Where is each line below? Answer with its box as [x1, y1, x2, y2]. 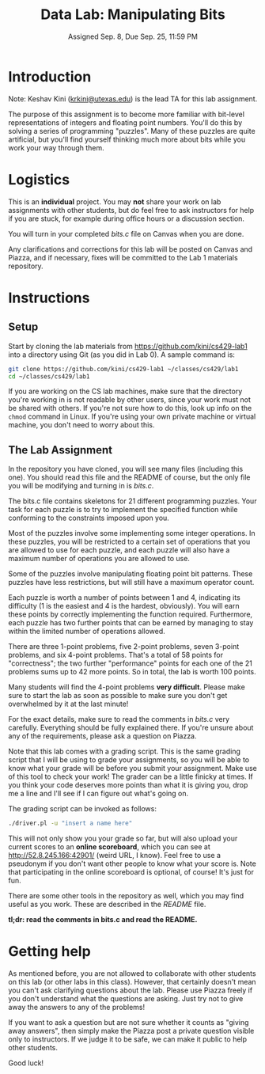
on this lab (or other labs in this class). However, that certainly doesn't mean [8, 977, 256, 986]
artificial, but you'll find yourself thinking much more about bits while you [8, 135, 246, 144]
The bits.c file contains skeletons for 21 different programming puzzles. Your [8, 496, 257, 506]
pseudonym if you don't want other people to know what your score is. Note [8, 859, 257, 868]
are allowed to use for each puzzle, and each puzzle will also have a [8, 545, 230, 555]
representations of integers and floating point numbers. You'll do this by [8, 117, 243, 127]
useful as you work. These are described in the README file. [8, 900, 206, 909]
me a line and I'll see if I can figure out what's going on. [8, 789, 189, 799]
